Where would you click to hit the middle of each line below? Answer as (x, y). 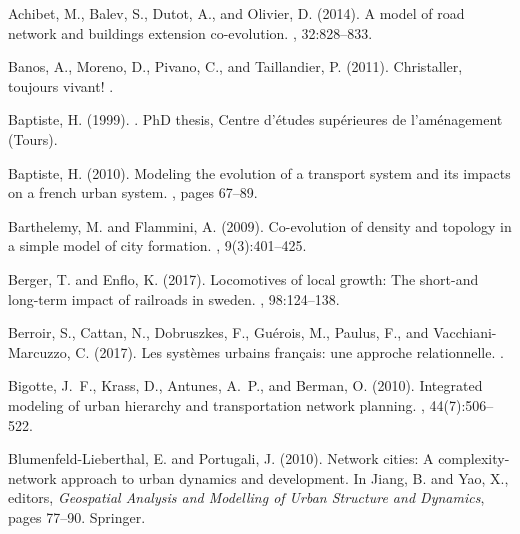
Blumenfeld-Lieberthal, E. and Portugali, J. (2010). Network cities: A (221, 458)
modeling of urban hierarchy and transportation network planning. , (216, 404)
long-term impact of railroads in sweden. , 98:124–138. (174, 298)
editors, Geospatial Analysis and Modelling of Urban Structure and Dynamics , (246, 497)
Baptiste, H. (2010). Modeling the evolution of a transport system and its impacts (259, 172)
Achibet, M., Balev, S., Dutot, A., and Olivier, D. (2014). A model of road (236, 13)
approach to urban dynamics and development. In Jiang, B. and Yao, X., (285, 477)
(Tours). (33, 138)
